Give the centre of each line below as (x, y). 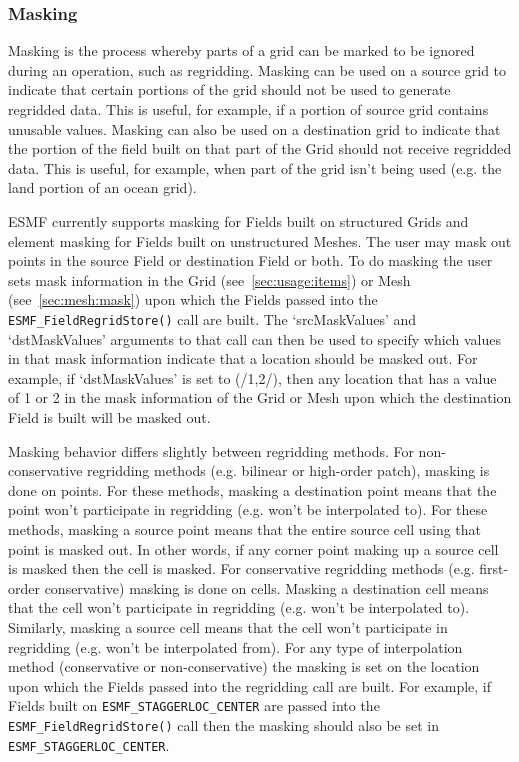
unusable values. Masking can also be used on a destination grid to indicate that (254, 128)
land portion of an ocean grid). (102, 187)
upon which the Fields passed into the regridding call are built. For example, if (250, 685)
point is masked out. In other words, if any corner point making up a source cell (253, 548)
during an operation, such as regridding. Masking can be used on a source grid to (257, 69)
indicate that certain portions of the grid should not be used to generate (229, 89)
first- (494, 568)
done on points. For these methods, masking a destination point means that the (252, 489)
